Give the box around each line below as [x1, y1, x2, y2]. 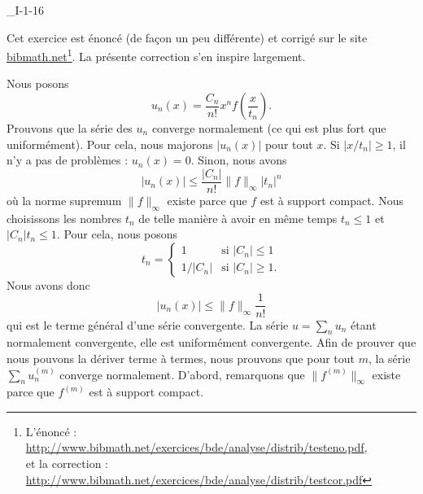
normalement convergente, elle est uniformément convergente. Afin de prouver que [7, 334, 416, 351]
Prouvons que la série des [7, 120, 133, 137]
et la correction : [25, 455, 108, 472]
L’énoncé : [25, 422, 77, 439]
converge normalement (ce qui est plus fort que [151, 120, 386, 137]
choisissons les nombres [7, 209, 122, 226]
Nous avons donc [7, 276, 90, 293]
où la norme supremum [7, 191, 122, 208]
